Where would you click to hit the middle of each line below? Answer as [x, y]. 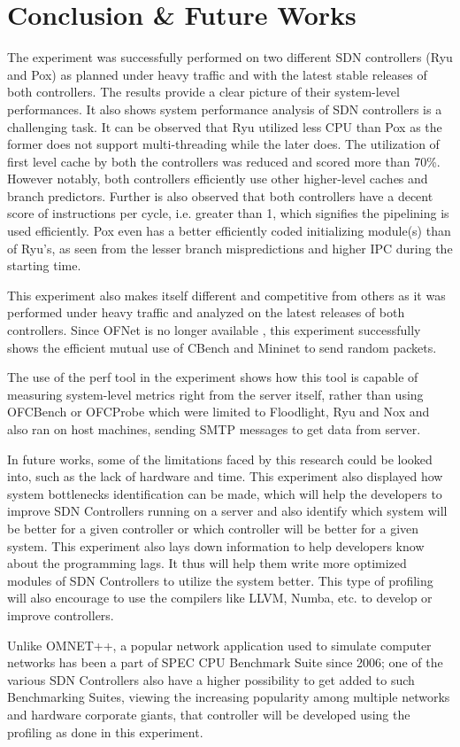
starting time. [44, 265]
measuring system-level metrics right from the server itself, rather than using [215, 394]
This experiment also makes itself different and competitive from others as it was [226, 295]
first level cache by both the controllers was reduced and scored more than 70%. [224, 161]
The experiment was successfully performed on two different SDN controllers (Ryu [230, 57]
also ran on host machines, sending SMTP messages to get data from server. [214, 429]
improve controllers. [61, 615]
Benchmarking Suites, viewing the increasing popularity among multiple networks [229, 697]
